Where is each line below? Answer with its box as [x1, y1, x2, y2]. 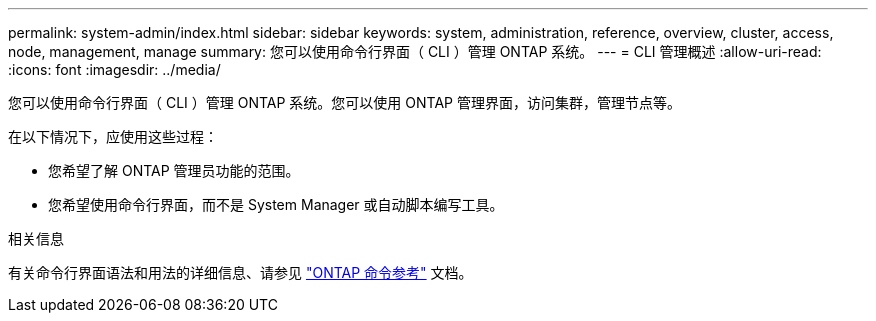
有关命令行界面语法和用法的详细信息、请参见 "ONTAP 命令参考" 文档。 [8, 264, 473, 281]
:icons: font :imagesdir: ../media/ [8, 61, 221, 78]
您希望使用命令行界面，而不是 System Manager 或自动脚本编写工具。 [48, 196, 504, 213]
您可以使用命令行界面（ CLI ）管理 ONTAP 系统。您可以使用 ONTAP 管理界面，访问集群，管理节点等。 [8, 94, 681, 111]
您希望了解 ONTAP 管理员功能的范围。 [48, 162, 300, 179]
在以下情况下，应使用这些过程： [8, 128, 218, 145]
